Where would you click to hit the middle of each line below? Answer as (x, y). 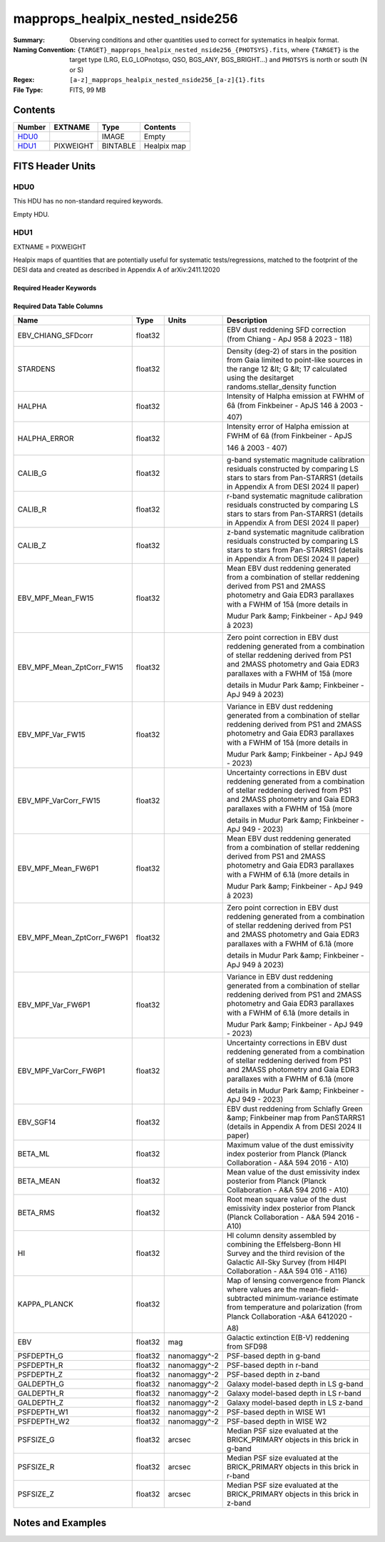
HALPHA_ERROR (46, 438)
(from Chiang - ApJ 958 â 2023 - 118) (289, 339)
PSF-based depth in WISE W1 (276, 1411)
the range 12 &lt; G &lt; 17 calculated (287, 369)
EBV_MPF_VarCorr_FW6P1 (61, 1071)
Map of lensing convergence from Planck (296, 1280)
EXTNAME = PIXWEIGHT (50, 247)
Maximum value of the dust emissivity (290, 1145)
